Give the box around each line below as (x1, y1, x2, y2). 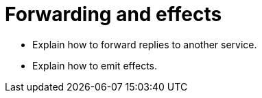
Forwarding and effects (5, 3, 222, 26)
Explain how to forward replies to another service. (32, 38, 257, 50)
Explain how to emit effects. (32, 59, 157, 71)
